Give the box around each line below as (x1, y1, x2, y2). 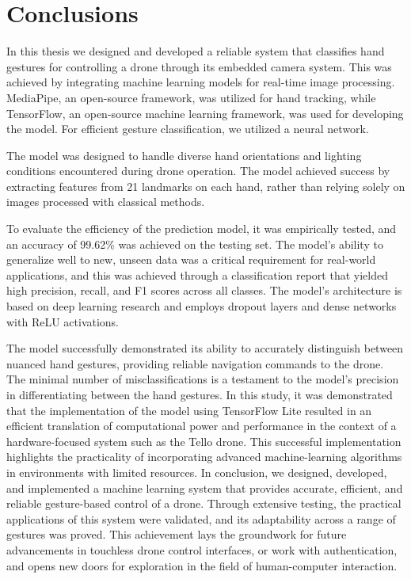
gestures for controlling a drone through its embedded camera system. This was (6, 58, 392, 74)
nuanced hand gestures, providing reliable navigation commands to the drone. (6, 355, 384, 371)
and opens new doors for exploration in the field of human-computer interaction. (6, 557, 398, 573)
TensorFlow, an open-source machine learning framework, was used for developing (6, 105, 404, 121)
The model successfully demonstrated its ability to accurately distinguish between (6, 340, 404, 356)
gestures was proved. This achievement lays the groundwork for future (6, 526, 347, 543)
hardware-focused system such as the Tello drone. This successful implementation (6, 432, 401, 449)
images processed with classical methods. (6, 193, 205, 210)
